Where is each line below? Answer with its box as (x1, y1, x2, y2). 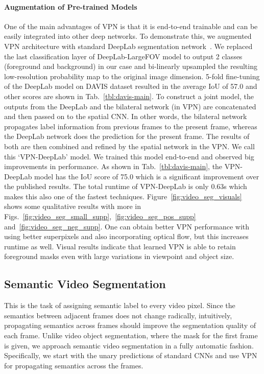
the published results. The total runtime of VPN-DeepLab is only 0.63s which (4, 181, 247, 192)
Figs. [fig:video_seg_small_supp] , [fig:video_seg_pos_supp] (4, 211, 196, 222)
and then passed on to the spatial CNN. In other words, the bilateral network (4, 111, 247, 122)
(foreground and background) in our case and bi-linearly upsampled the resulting (4, 61, 257, 72)
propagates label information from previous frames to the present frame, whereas (4, 121, 257, 131)
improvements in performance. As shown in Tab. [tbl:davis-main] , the (4, 161, 223, 172)
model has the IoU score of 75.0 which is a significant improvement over (34, 171, 259, 181)
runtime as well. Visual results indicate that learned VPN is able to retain (4, 241, 236, 251)
